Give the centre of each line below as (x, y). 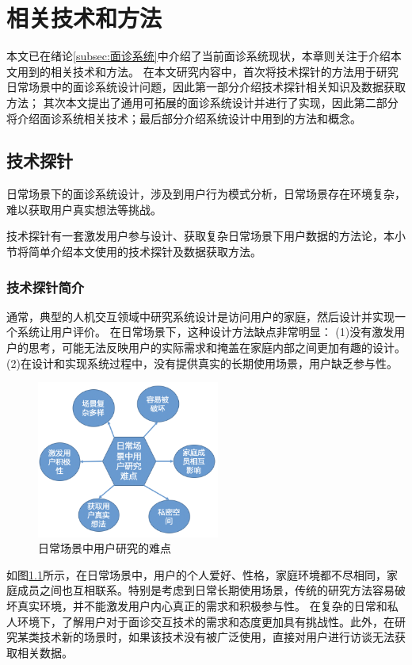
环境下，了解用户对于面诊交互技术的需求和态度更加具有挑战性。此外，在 (206, 621)
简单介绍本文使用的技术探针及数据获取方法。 (145, 252)
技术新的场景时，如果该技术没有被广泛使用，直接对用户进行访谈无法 (217, 637)
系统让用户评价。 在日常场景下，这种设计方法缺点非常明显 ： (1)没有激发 (206, 332)
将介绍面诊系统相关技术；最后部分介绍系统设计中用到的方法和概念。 (184, 118)
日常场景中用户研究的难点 (105, 548)
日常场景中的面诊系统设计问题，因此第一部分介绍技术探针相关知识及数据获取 (206, 87)
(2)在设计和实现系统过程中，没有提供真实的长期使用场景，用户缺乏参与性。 (202, 363)
